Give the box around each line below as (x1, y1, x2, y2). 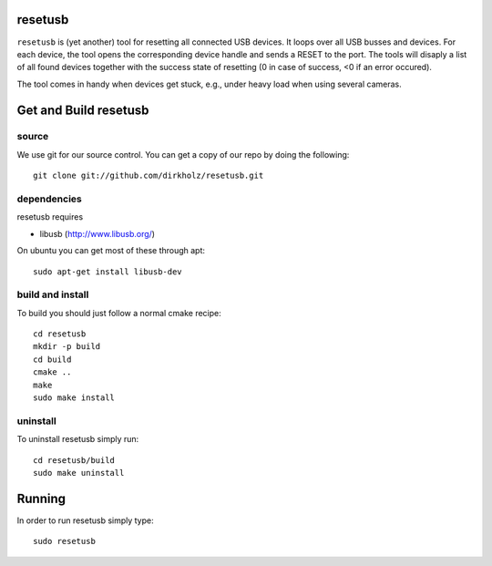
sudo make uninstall (33, 468, 125, 478)
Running (16, 490, 67, 506)
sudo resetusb (33, 536, 96, 547)
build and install (16, 288, 89, 301)
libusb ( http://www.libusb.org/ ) (39, 228, 155, 239)
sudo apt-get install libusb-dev (33, 266, 182, 277)
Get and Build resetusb (16, 102, 149, 118)
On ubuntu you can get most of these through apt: (16, 245, 205, 256)
